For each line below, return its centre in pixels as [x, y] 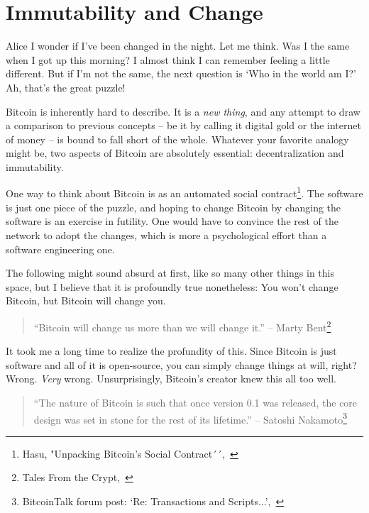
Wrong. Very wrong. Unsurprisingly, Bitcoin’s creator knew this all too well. [171, 379]
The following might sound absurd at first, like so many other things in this [170, 273]
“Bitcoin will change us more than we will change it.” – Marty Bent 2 [182, 326]
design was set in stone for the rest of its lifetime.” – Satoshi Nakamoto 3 [190, 418]
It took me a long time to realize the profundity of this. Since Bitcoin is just [171, 351]
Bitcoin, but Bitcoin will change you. [86, 300]
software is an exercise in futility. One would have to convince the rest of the [172, 221]
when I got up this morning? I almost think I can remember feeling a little [168, 59]
